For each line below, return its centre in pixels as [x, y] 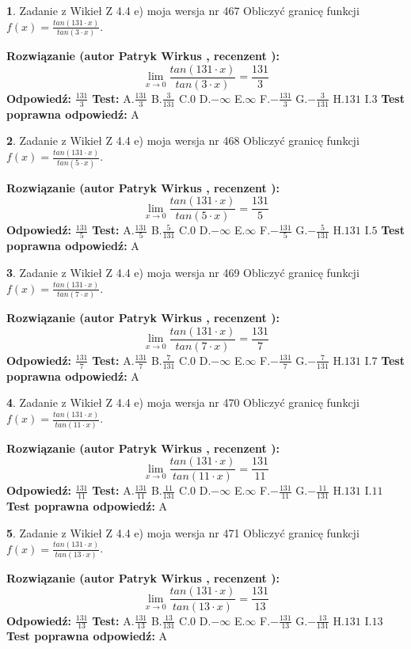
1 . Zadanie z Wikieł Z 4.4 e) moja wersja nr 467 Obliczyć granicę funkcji [183, 10]
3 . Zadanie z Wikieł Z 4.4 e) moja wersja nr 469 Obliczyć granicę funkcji [183, 273]
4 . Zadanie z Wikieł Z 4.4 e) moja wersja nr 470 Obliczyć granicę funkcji [183, 402]
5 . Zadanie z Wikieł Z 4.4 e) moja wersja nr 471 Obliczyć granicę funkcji [183, 532]
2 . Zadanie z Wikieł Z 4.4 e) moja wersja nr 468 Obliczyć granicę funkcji [183, 140]
